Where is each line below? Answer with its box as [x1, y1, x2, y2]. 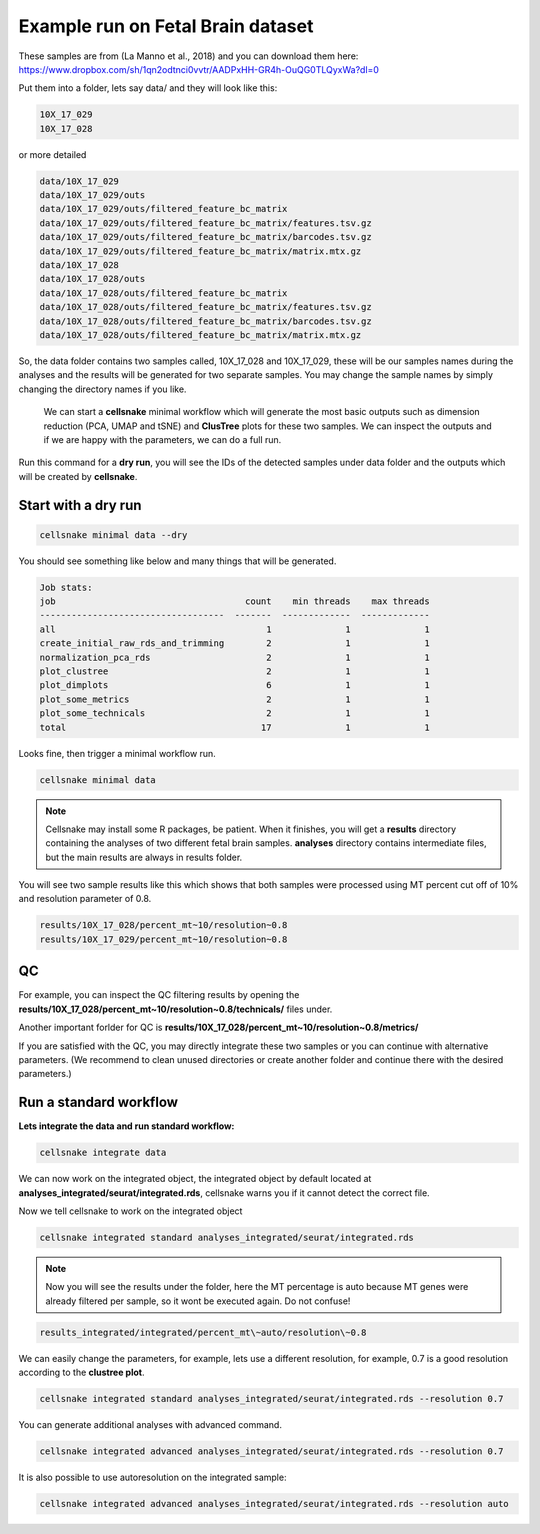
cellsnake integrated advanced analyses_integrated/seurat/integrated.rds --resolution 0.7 [39, 1446, 504, 1457]
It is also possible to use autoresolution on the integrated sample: [18, 1471, 287, 1483]
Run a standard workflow [18, 1094, 179, 1111]
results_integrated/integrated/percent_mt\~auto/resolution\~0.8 [39, 1326, 367, 1338]
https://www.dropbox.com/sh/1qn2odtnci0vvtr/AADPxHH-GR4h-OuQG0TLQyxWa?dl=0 [18, 63, 380, 75]
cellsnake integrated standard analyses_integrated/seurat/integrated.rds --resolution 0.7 [39, 1393, 504, 1405]
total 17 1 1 [39, 721, 430, 733]
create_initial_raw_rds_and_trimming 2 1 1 [39, 638, 430, 649]
